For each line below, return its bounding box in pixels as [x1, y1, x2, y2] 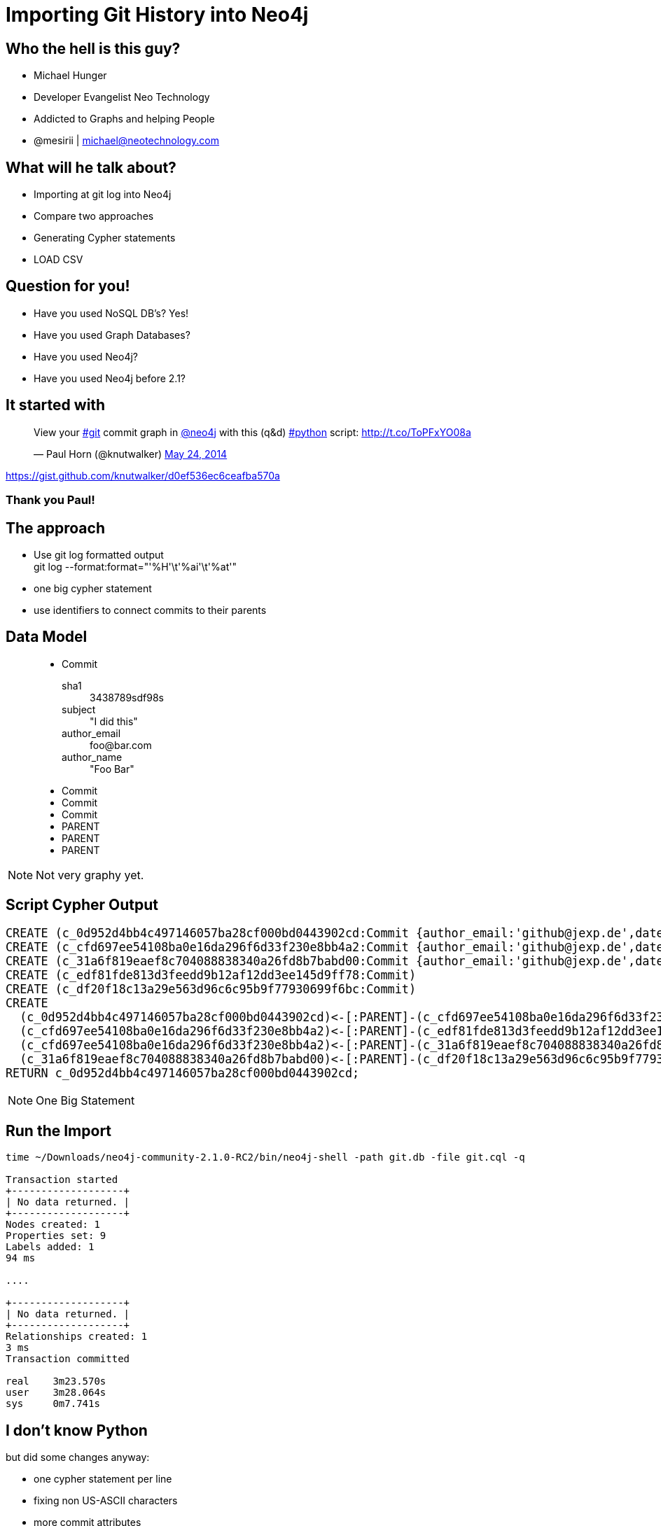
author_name [62, 750, 123, 763]
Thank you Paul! [6, 493, 95, 507]
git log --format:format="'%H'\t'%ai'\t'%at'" [34, 560, 237, 573]
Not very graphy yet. [36, 867, 144, 882]
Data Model [6, 628, 88, 646]
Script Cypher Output [6, 896, 158, 914]
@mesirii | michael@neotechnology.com [34, 134, 220, 147]
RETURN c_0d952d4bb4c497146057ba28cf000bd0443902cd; [6, 1065, 360, 1080]
